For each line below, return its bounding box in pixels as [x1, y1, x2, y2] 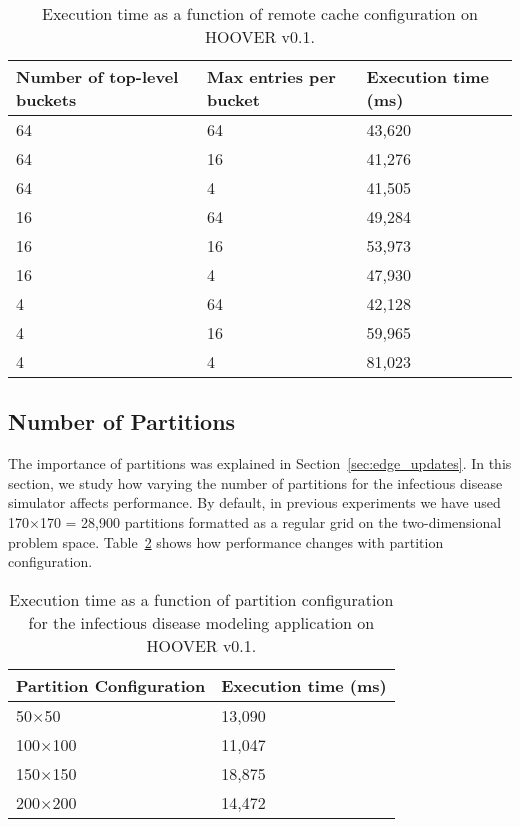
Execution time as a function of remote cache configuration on [42, 2, 478, 25]
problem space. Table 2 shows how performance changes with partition [8, 531, 444, 552]
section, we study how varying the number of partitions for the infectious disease [8, 472, 503, 493]
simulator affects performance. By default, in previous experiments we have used [8, 492, 501, 513]
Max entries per [206, 65, 336, 88]
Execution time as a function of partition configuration [9, 587, 394, 611]
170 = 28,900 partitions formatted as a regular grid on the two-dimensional [39, 511, 502, 532]
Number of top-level [16, 65, 179, 88]
